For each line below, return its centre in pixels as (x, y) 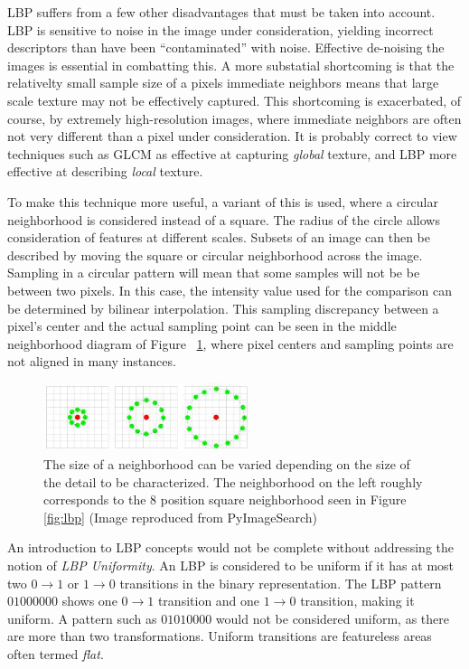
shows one (89, 601)
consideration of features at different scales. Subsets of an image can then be (219, 237)
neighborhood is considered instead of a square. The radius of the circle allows (224, 219)
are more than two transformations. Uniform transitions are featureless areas (220, 636)
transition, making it (357, 601)
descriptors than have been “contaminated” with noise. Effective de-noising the (226, 47)
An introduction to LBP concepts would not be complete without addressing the (231, 547)
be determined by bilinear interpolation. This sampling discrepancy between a (223, 308)
